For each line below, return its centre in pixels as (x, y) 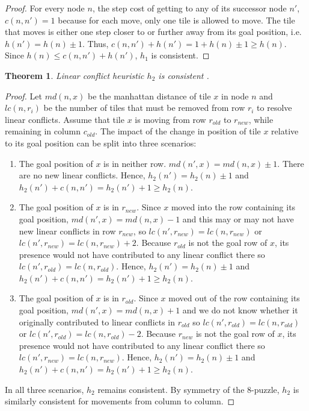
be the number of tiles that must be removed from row (144, 108)
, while (261, 119)
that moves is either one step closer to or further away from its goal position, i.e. (153, 32)
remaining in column (43, 131)
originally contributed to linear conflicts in (97, 322)
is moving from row (170, 119)
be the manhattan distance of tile (149, 96)
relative (285, 131)
